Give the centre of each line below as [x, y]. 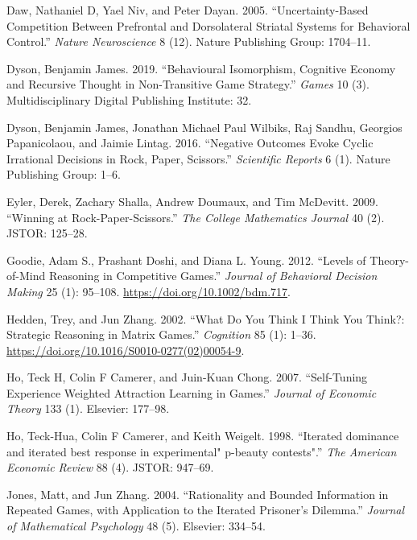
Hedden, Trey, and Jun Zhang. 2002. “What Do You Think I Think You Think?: [206, 318]
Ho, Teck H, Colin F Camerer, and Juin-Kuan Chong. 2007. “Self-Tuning [187, 377]
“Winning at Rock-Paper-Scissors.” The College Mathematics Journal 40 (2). [196, 217]
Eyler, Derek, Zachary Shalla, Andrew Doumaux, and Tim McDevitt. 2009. [192, 201]
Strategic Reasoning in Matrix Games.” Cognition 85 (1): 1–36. [161, 334]
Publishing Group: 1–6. [64, 174]
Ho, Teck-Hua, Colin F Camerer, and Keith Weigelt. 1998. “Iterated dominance [203, 436]
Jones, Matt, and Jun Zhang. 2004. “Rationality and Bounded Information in [198, 494]
